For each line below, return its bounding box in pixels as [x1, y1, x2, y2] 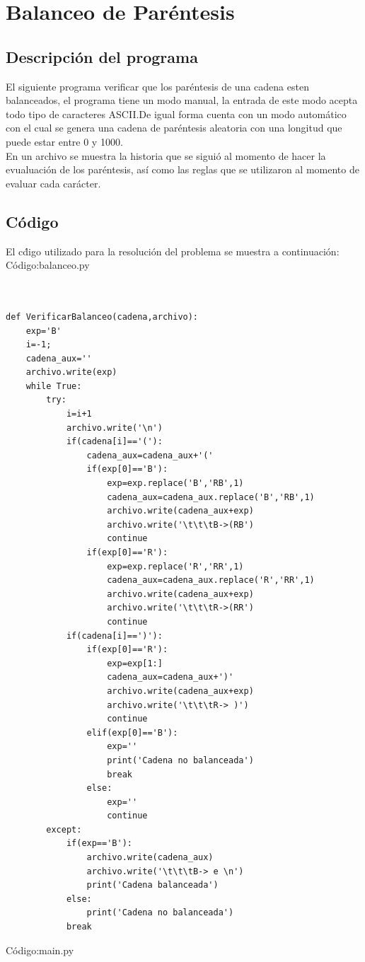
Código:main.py [6, 942, 74, 957]
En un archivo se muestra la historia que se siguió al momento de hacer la [6, 148, 326, 163]
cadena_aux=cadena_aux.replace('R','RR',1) [107, 575, 315, 586]
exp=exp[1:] [107, 658, 163, 668]
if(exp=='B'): [66, 838, 132, 849]
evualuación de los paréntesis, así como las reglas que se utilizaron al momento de [6, 162, 359, 177]
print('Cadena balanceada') [86, 880, 219, 891]
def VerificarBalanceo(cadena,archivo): [6, 311, 199, 322]
